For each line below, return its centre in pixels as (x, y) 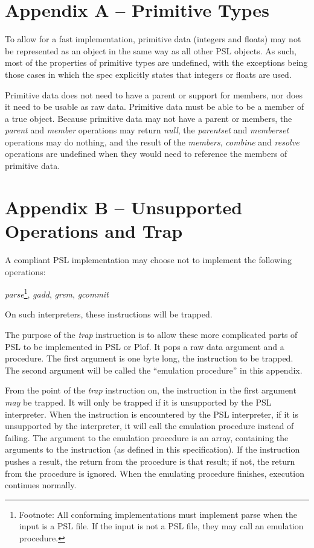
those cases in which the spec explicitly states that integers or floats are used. (148, 74)
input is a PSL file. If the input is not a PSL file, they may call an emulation (161, 526)
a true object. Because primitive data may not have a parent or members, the (149, 118)
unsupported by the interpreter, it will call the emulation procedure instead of (149, 426)
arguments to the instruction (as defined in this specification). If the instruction (152, 449)
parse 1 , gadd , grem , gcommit (57, 293)
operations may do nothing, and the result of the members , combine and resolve (152, 142)
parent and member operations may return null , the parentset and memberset (147, 130)
